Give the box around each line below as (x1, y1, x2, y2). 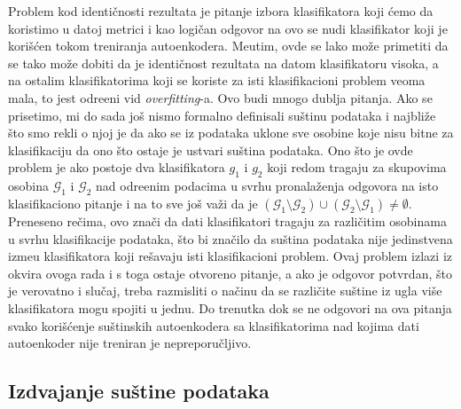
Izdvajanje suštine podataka (8, 377, 270, 405)
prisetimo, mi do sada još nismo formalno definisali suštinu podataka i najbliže (8, 106, 436, 124)
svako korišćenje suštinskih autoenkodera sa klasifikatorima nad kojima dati (8, 316, 419, 334)
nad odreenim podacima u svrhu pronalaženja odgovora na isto (96, 177, 439, 195)
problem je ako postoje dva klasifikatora (8, 158, 225, 177)
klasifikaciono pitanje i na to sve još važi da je (8, 193, 258, 212)
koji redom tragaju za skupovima (267, 158, 447, 177)
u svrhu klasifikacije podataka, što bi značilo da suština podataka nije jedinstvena (8, 229, 453, 248)
